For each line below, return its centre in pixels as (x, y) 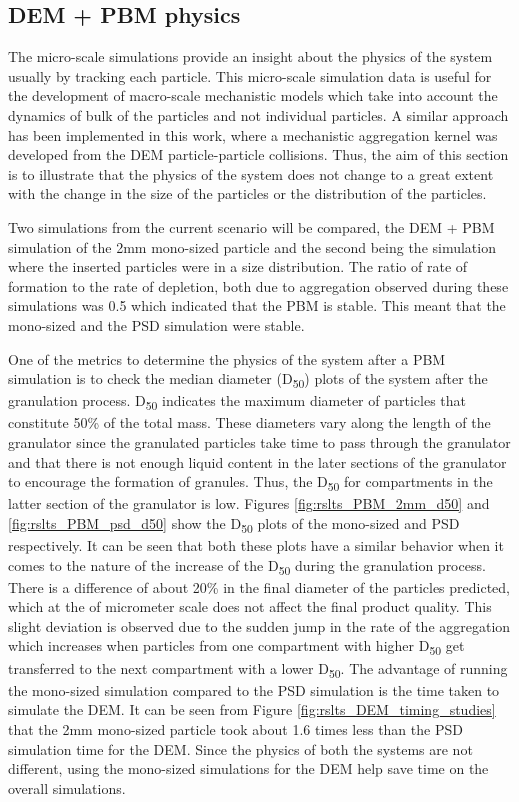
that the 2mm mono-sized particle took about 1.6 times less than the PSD (235, 728)
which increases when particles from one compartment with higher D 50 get (236, 647)
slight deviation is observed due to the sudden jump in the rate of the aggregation (259, 625)
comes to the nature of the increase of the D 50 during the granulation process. (247, 566)
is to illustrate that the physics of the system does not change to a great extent (251, 173)
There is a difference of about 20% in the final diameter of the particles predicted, (259, 586)
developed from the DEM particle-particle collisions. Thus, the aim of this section (258, 154)
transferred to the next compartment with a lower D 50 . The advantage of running (258, 669)
